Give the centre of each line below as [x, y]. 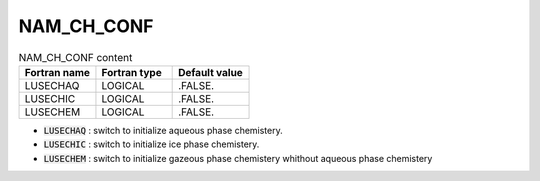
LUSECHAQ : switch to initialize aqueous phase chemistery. [163, 130]
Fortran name [57, 72]
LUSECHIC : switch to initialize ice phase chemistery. [151, 144]
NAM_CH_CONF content [75, 57]
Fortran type [131, 72]
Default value [211, 72]
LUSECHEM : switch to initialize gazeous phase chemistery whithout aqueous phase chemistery [238, 158]
